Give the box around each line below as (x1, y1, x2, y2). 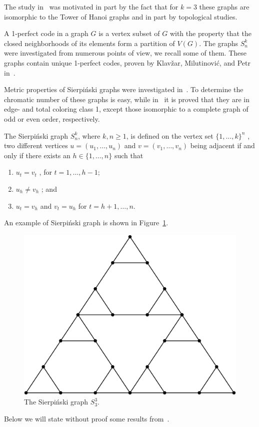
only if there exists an (4, 150, 70, 160)
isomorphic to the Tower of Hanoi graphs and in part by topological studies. (4, 11, 237, 22)
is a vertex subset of (98, 28, 160, 39)
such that (114, 150, 143, 160)
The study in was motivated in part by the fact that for (4, 2, 178, 12)
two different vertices (4, 140, 68, 151)
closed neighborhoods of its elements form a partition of (4, 38, 175, 48)
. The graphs (199, 38, 238, 48)
